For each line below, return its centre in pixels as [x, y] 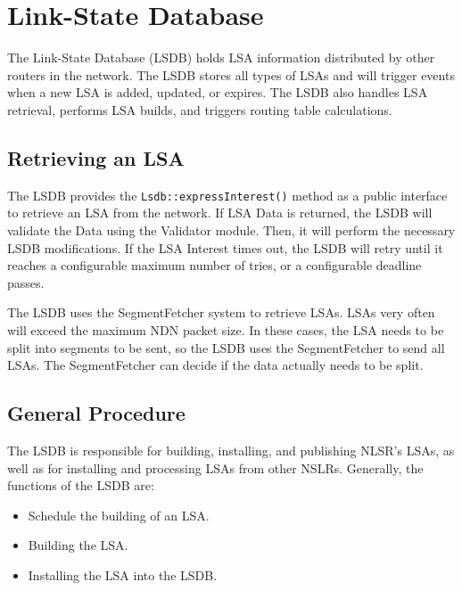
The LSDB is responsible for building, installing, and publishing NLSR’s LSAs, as [231, 450]
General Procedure [96, 413]
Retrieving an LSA [96, 157]
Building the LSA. [78, 545]
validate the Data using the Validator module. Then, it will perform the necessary [231, 229]
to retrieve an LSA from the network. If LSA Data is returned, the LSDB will [220, 213]
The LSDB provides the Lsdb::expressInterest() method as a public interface [227, 195]
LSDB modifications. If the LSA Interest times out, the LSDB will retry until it [225, 247]
